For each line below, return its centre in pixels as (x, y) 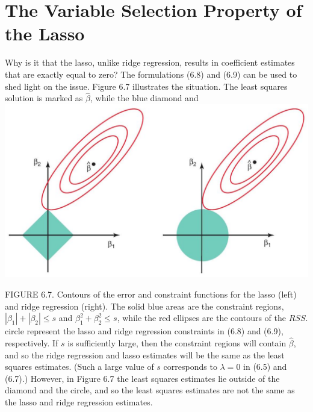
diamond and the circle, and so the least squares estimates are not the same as (150, 390)
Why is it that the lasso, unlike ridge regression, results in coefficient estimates (150, 62)
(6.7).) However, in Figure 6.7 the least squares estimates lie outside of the (142, 378)
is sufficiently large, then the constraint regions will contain (177, 342)
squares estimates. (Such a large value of (79, 367)
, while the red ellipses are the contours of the (202, 318)
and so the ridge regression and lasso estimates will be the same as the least (145, 354)
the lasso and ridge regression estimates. (79, 401)
